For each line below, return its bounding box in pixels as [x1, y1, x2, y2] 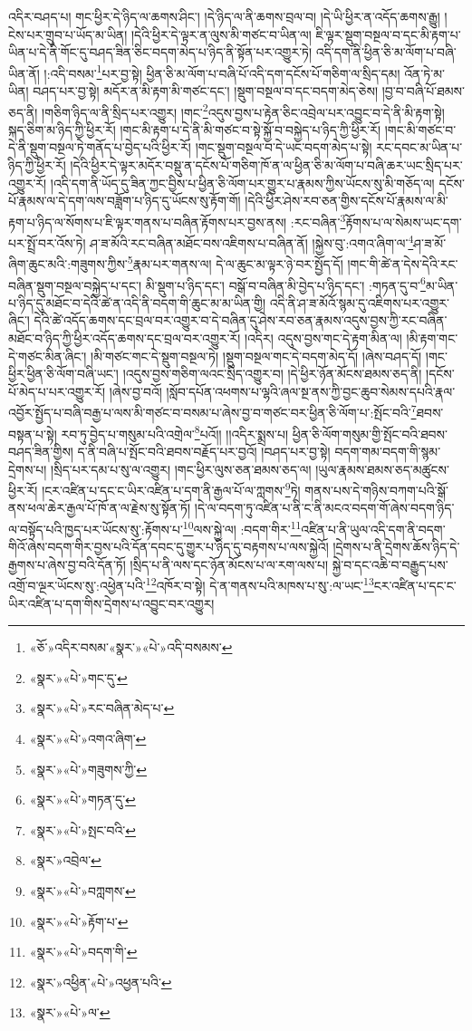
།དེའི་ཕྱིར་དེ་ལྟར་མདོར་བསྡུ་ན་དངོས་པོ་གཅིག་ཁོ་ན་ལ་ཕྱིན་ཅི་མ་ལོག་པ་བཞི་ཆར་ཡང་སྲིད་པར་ [70, 156, 463, 175]
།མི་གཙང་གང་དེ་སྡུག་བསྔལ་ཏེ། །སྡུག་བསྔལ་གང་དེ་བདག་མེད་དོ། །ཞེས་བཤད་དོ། [91, 346, 422, 365]
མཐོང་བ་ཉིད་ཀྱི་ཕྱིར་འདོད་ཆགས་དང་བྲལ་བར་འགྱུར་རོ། [8, 329, 241, 348]
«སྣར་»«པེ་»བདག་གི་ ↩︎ [29, 942, 138, 961]
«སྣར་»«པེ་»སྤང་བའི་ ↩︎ [29, 820, 136, 839]
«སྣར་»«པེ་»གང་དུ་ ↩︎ [29, 668, 128, 687]
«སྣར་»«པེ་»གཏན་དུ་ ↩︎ [29, 790, 136, 809]
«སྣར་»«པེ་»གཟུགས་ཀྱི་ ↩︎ [29, 759, 147, 778]
